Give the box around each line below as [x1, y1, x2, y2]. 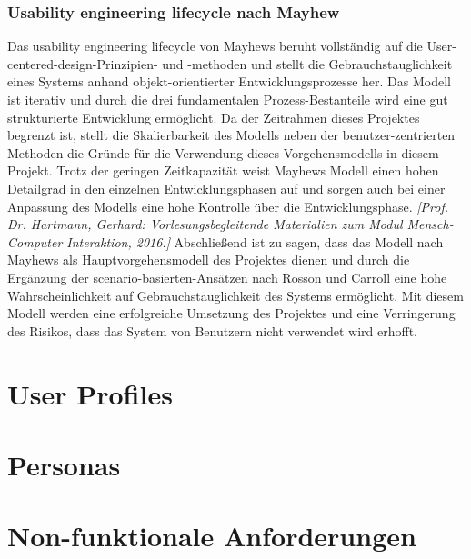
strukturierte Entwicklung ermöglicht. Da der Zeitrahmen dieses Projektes [7, 107, 420, 126]
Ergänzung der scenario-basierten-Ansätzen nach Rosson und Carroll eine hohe [7, 267, 447, 286]
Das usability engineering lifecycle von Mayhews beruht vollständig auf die [7, 36, 423, 55]
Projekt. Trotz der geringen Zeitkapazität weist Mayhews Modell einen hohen [7, 161, 439, 180]
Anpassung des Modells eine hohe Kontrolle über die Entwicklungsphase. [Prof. [7, 196, 449, 215]
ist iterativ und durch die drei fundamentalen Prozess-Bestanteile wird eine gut [7, 90, 448, 108]
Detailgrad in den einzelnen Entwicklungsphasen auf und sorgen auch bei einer [7, 178, 446, 197]
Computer [7, 232, 63, 251]
